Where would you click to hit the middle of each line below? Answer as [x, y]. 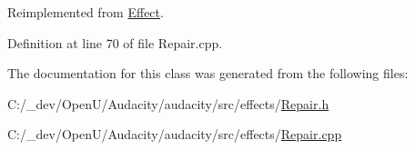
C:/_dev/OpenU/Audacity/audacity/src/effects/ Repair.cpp [175, 134]
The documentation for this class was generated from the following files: [208, 73]
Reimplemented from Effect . [86, 12]
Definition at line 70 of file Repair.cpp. [115, 42]
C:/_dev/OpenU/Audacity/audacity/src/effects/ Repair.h [168, 103]
